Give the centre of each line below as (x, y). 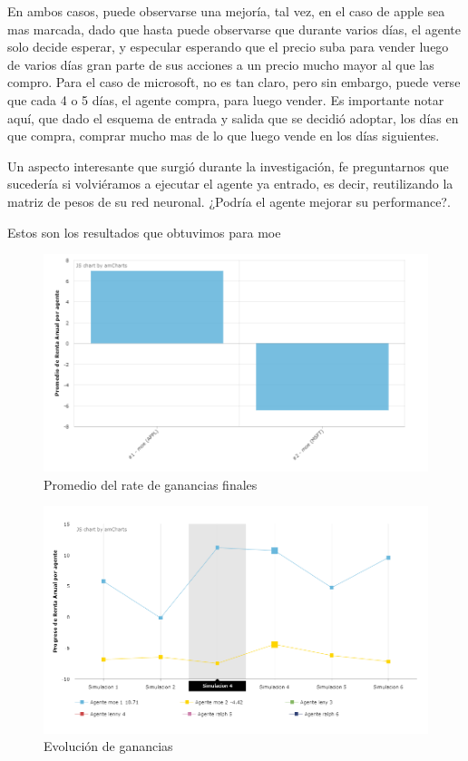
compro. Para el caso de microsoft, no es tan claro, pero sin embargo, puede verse (234, 82)
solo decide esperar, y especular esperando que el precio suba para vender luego (228, 47)
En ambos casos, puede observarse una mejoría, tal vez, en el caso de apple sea (226, 11)
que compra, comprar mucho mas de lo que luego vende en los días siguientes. (224, 136)
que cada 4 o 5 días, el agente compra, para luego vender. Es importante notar (226, 99)
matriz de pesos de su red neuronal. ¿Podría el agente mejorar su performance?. (229, 201)
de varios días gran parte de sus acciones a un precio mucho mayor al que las (221, 64)
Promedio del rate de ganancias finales (151, 484)
